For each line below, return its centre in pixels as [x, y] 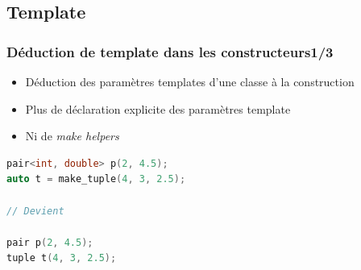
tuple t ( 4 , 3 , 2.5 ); [62, 258]
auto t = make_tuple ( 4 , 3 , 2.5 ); [96, 179]
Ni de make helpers [72, 136]
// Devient [35, 211]
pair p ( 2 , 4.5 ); [50, 242]
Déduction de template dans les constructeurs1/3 [170, 51]
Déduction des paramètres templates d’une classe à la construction [190, 81]
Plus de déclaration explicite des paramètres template [158, 108]
